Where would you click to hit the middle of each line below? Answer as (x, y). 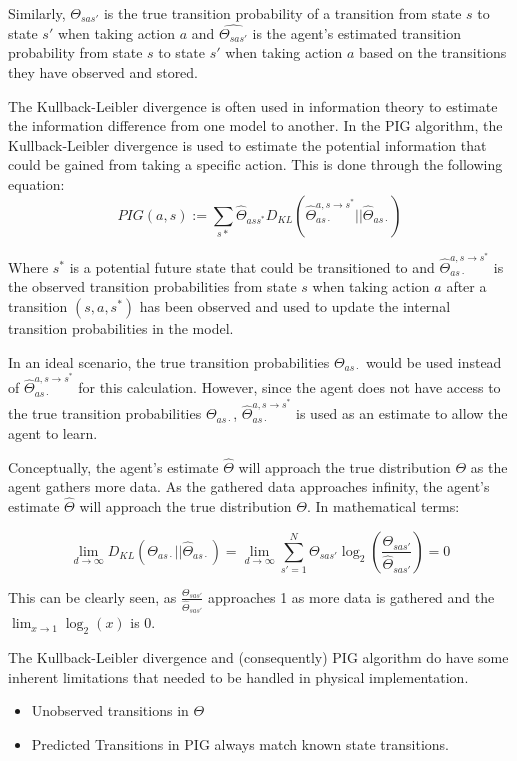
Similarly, (37, 13)
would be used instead (433, 361)
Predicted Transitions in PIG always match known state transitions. (240, 743)
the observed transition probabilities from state (152, 286)
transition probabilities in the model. (121, 328)
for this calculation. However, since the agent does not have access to (289, 387)
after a (466, 286)
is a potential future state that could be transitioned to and (252, 266)
